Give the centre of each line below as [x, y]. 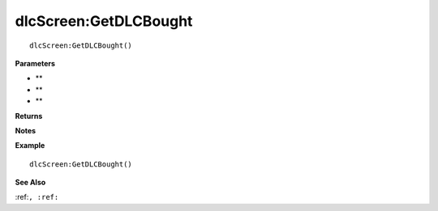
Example [30, 146]
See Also [30, 183]
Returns [29, 116]
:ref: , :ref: [37, 197]
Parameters [35, 63]
